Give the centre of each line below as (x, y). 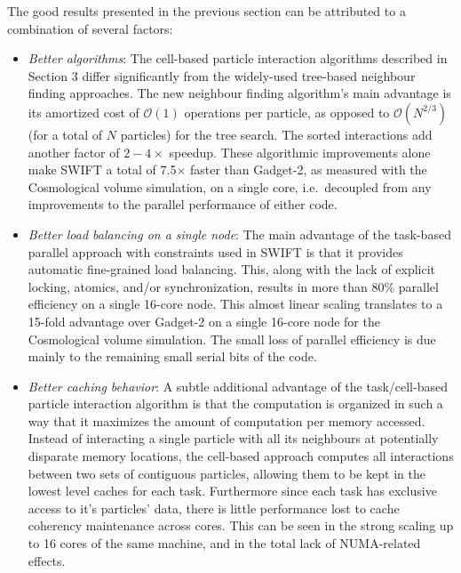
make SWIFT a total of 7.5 (102, 169)
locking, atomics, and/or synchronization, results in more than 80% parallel (233, 286)
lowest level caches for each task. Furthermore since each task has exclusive (232, 491)
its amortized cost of (83, 112)
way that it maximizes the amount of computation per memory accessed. (227, 420)
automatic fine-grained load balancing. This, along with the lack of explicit (232, 269)
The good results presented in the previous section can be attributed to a (207, 11)
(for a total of (65, 134)
